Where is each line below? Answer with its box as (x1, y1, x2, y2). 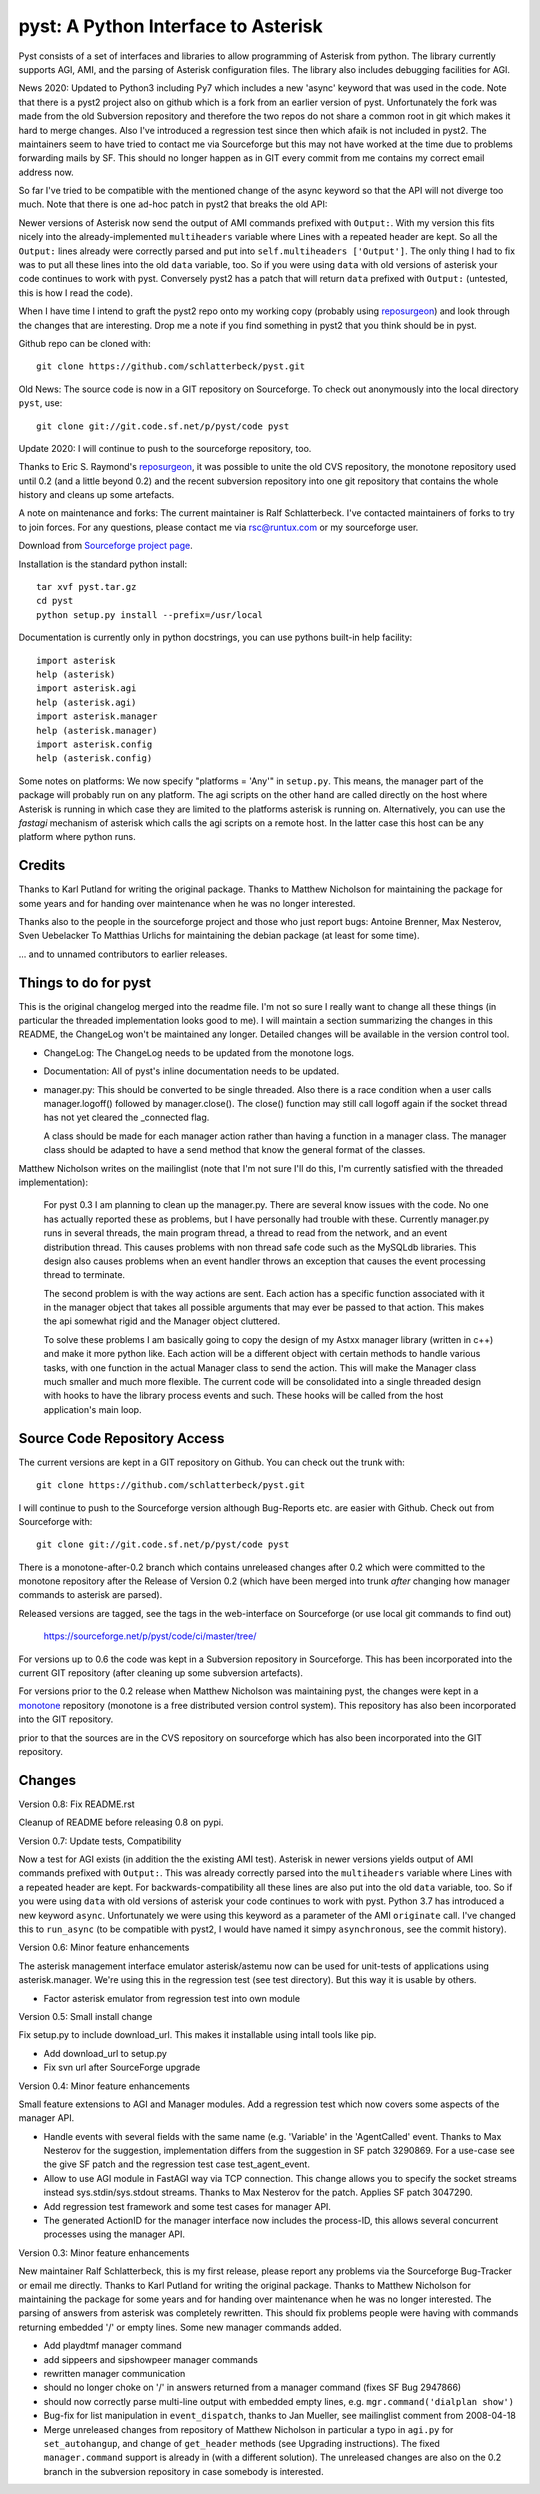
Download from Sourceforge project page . (18, 540, 194, 552)
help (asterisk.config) (36, 753, 153, 764)
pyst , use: (18, 397, 63, 409)
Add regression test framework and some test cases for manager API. (43, 2200, 332, 2212)
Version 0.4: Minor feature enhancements (18, 2080, 190, 2092)
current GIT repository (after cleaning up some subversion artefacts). (18, 1667, 304, 1679)
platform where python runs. (18, 831, 137, 843)
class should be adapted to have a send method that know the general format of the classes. (43, 1144, 426, 1156)
